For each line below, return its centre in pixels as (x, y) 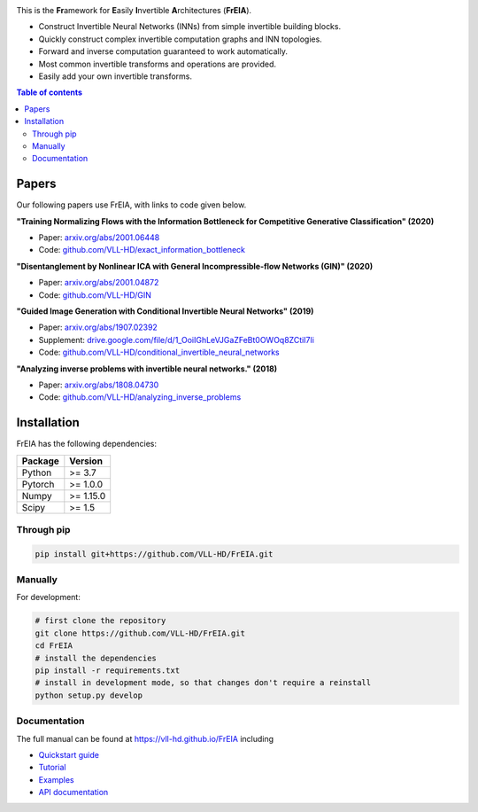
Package (40, 461)
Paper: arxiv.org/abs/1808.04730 (99, 385)
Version (86, 461)
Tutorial (52, 768)
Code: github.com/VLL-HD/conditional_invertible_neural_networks (159, 352)
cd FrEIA (54, 646)
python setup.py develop (89, 695)
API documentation (73, 792)
